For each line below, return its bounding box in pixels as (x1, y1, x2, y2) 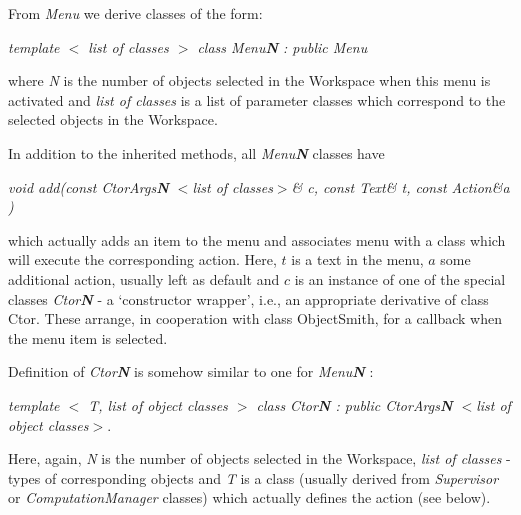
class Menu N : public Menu (197, 36, 368, 57)
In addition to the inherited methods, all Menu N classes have (8, 142, 385, 163)
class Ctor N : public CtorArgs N (256, 394, 453, 415)
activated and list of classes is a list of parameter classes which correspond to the (8, 89, 506, 110)
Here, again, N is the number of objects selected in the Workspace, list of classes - (8, 448, 511, 469)
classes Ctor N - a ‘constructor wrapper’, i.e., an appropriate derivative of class (8, 288, 489, 309)
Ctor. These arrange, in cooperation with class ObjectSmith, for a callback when (8, 308, 502, 329)
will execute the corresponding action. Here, (8, 249, 277, 270)
